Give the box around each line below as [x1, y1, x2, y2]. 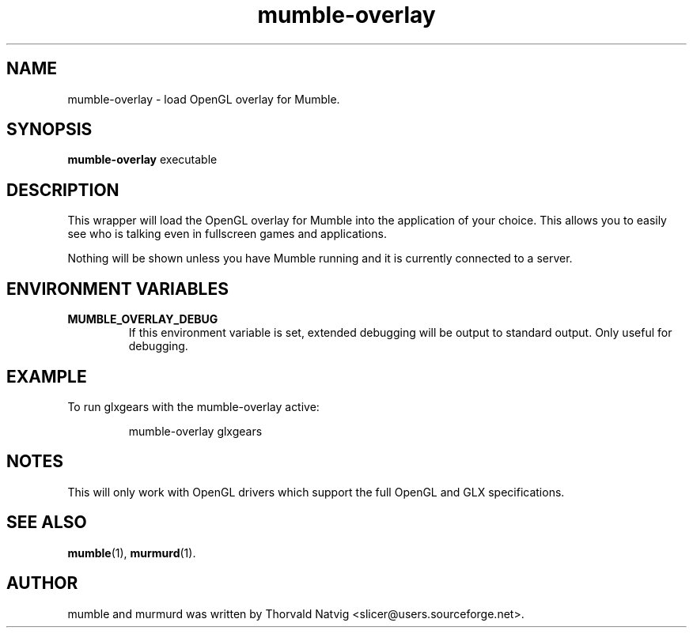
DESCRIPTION [6, 179, 119, 200]
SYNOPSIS [6, 119, 93, 140]
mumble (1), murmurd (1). [67, 545, 196, 560]
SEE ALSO [6, 512, 87, 533]
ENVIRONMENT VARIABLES [6, 278, 229, 299]
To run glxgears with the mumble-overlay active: [67, 399, 320, 413]
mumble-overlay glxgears [128, 424, 263, 438]
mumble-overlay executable [67, 153, 218, 167]
